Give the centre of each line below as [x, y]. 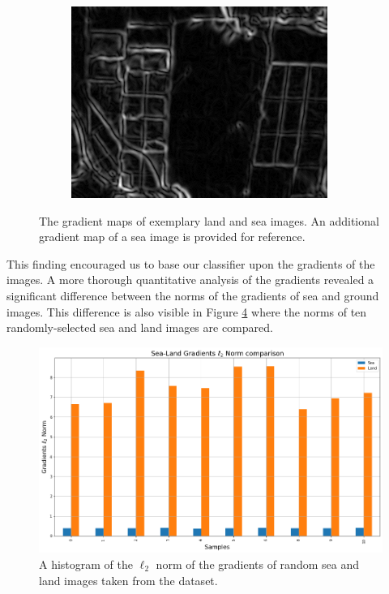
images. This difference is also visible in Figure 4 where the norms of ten [187, 311]
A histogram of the [86, 564]
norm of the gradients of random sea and [257, 564]
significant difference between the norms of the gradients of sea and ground [193, 295]
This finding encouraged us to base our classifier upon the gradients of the [191, 263]
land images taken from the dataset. [128, 580]
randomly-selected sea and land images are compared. [140, 327]
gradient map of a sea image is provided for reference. [172, 237]
